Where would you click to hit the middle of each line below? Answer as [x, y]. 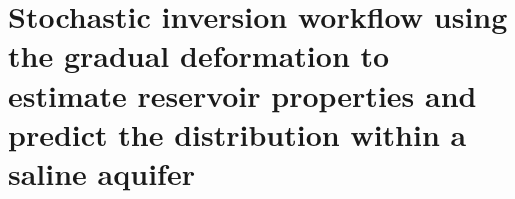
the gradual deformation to [199, 55]
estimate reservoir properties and [242, 94]
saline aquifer [101, 172]
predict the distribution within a [237, 133]
